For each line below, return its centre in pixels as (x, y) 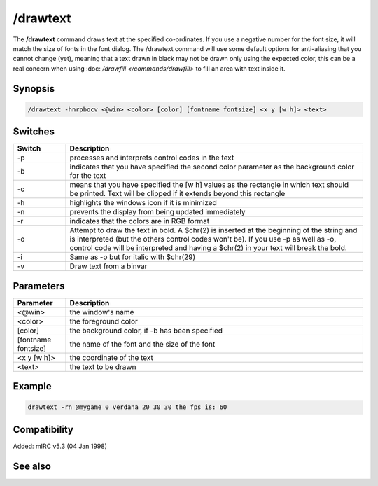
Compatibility (43, 430)
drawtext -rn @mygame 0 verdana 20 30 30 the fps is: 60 (127, 407)
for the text (88, 176)
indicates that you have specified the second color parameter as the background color (212, 167)
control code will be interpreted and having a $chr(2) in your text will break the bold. (209, 248)
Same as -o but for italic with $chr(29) (133, 257)
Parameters (39, 286)
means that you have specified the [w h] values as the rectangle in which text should (209, 185)
